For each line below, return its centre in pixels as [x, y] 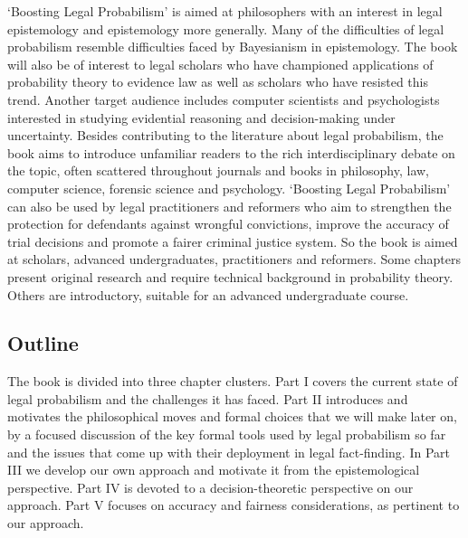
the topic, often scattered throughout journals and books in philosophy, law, [219, 170]
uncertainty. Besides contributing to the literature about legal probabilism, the [225, 135]
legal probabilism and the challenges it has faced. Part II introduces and [208, 398]
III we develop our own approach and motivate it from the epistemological [214, 470]
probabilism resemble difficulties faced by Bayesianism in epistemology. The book [233, 47]
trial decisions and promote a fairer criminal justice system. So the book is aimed [233, 241]
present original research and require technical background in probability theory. [230, 276]
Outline [43, 343]
